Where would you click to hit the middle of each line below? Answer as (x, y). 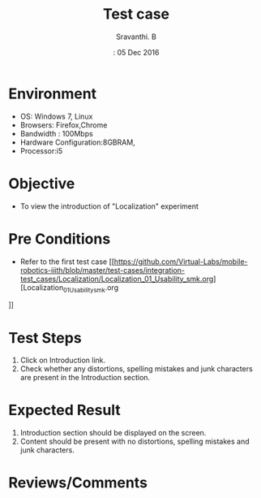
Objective (42, 183)
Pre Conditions (60, 238)
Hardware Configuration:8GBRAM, (77, 142)
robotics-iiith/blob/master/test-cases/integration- (102, 270)
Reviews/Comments (78, 483)
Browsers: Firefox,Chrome (64, 125)
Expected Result (65, 410)
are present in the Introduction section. (85, 378)
